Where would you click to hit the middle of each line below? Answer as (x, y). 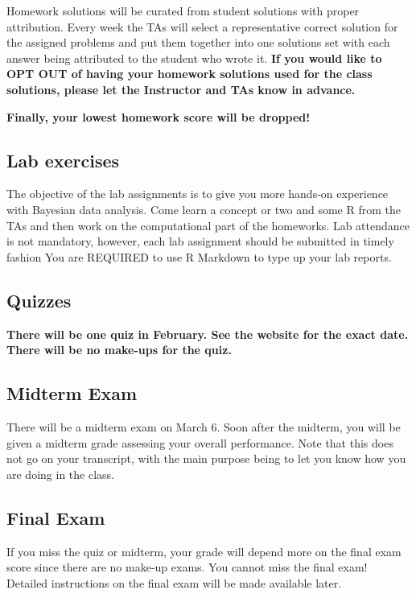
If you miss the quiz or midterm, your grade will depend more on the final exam (204, 551)
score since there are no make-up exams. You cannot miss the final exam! (187, 567)
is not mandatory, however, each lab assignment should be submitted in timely (200, 241)
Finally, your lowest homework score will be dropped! (159, 116)
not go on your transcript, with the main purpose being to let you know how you (206, 458)
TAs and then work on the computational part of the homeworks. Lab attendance (208, 225)
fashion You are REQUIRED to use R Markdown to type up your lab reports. (199, 256)
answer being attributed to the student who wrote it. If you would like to (194, 58)
